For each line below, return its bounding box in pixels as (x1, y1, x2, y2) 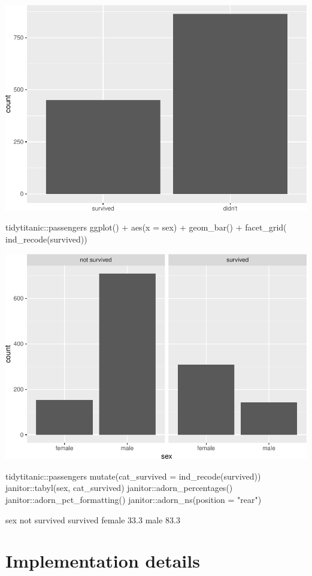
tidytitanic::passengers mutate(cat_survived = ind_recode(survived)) (5, 469, 261, 482)
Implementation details (5, 548, 200, 573)
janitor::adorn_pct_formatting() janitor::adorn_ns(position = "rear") (5, 493, 262, 506)
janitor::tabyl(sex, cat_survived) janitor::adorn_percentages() (5, 481, 233, 494)
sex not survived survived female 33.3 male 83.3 (5, 513, 180, 526)
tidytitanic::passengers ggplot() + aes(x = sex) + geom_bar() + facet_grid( (5, 221, 287, 234)
